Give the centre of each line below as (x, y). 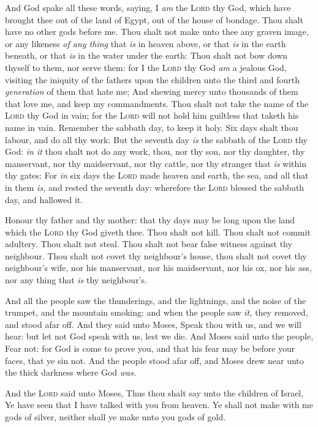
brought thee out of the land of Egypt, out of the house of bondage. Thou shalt (154, 19)
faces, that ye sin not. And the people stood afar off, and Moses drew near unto (154, 360)
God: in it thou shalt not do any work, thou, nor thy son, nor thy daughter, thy (155, 151)
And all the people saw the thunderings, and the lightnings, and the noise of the (156, 300)
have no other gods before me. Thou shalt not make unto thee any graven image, (157, 32)
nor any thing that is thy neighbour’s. (76, 280)
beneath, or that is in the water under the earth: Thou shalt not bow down (146, 55)
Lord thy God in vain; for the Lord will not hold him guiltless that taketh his (152, 115)
